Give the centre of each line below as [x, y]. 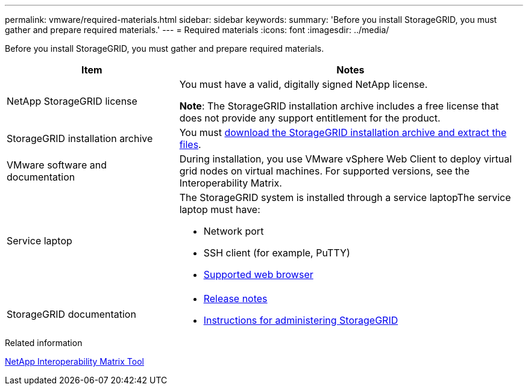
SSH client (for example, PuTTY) [277, 253]
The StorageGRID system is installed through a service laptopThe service [345, 197]
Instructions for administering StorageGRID [301, 320]
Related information [44, 343]
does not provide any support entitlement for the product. [310, 118]
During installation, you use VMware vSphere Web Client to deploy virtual [346, 159]
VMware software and [57, 165]
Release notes [235, 299]
